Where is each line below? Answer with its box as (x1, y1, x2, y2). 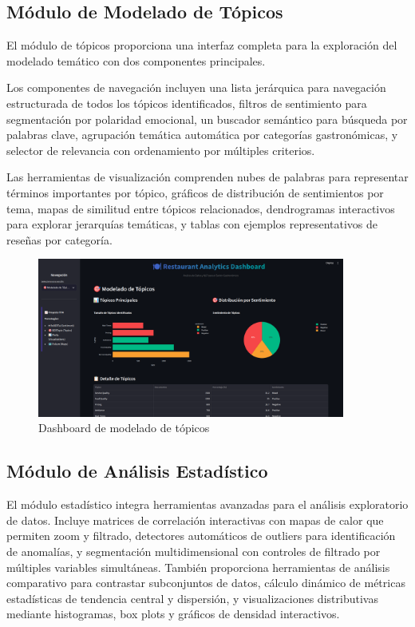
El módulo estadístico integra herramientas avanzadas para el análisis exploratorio (6, 496, 409, 513)
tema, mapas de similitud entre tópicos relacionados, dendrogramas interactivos (6, 200, 395, 216)
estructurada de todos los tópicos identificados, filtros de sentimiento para (6, 94, 367, 111)
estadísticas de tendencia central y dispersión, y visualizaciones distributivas (6, 589, 378, 606)
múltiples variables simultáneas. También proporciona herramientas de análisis (6, 558, 390, 575)
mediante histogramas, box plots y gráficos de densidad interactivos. (6, 605, 340, 622)
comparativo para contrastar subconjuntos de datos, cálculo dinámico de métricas (6, 574, 405, 591)
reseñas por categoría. (6, 231, 113, 248)
